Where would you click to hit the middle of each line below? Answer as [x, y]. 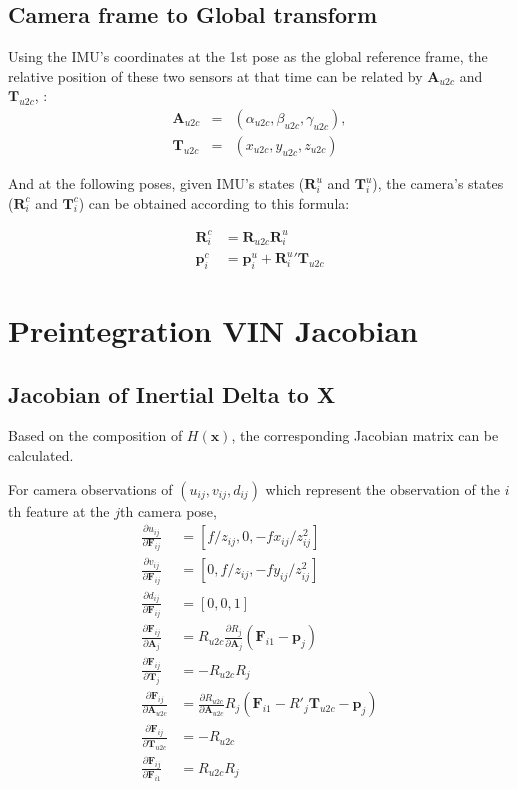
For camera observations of [90, 488]
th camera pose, [168, 510]
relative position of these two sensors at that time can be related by [215, 75]
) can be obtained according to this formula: [214, 202]
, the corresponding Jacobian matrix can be [365, 435]
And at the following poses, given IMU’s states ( [156, 183]
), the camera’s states [438, 183]
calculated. [41, 455]
